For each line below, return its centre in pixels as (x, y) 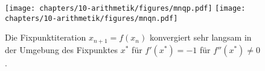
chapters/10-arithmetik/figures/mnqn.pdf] (91, 18)
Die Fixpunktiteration (46, 37)
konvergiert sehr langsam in (200, 37)
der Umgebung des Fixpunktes (62, 49)
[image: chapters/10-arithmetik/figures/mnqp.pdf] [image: (125, 8)
